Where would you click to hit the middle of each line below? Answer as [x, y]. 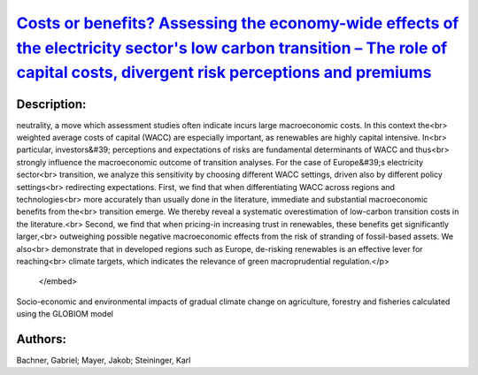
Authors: [41, 339]
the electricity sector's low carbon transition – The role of [232, 48]
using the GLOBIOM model [65, 314]
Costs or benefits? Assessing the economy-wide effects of [238, 23]
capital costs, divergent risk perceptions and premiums [224, 73]
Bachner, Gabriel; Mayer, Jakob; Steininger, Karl [104, 360]
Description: [51, 104]
